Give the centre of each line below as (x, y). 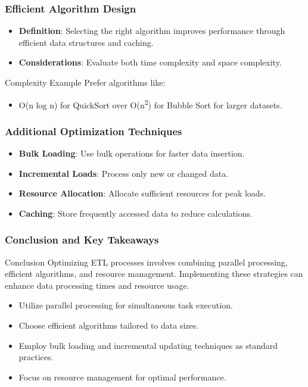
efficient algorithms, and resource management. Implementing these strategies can (154, 274)
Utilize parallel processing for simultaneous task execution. (126, 305)
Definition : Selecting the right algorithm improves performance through (152, 31)
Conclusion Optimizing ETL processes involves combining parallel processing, (146, 262)
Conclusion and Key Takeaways (82, 240)
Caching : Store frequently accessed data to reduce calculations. (136, 213)
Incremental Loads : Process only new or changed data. (124, 173)
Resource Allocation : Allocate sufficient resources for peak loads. (142, 193)
